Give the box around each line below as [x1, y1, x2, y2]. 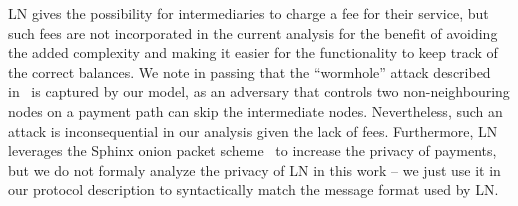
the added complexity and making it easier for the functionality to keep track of [8, 42, 498, 63]
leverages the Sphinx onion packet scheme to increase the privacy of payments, [8, 140, 497, 161]
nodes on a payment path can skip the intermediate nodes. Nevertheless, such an [8, 100, 503, 121]
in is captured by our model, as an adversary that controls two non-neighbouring [8, 81, 510, 102]
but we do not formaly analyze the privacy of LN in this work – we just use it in [8, 159, 501, 180]
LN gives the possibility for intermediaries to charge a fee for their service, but [8, 3, 489, 23]
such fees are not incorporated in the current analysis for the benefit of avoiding [8, 22, 498, 43]
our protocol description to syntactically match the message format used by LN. [8, 179, 499, 200]
